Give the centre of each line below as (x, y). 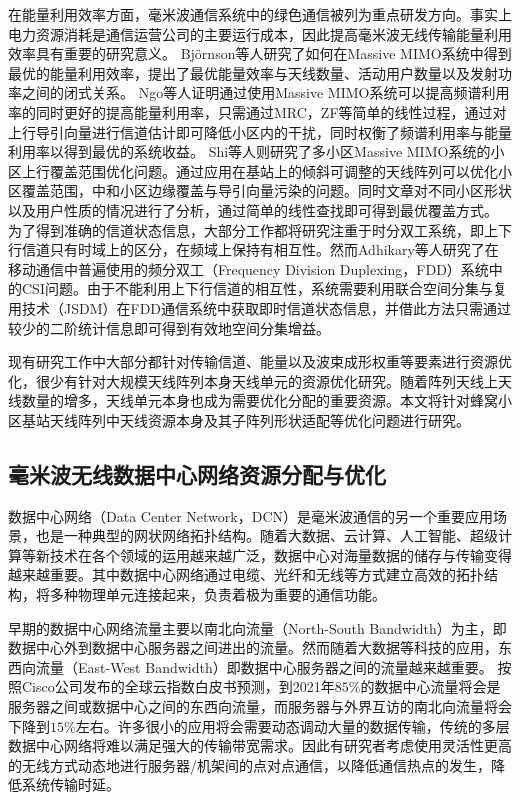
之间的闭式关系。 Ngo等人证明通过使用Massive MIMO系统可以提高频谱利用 (265, 92)
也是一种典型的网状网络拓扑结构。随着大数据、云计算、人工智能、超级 (266, 535)
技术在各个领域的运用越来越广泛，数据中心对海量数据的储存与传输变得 (280, 554)
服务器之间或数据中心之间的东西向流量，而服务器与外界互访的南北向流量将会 (260, 706)
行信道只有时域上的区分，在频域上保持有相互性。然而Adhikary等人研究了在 (253, 249)
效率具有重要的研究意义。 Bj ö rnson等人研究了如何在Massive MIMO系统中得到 (260, 53)
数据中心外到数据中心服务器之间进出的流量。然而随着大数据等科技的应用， (253, 647)
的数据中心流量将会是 (430, 686)
